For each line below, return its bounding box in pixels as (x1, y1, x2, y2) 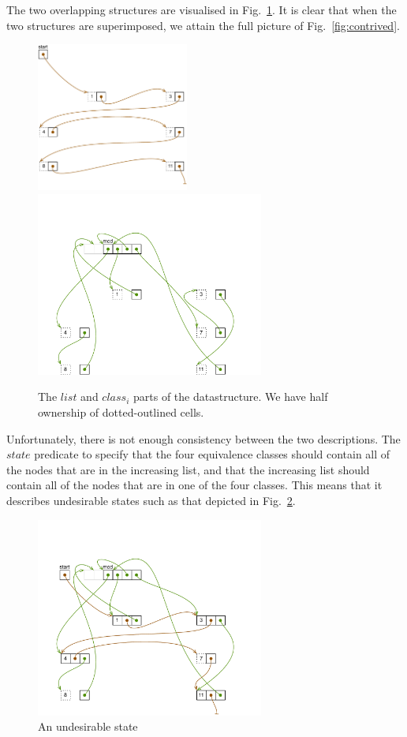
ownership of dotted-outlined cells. (38, 403, 204, 420)
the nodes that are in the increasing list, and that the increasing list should (6, 461, 370, 477)
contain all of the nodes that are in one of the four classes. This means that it (6, 477, 383, 493)
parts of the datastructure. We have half (133, 388, 328, 405)
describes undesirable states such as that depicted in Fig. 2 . (6, 492, 296, 508)
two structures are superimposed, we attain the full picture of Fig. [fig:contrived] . (6, 17, 400, 33)
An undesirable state (38, 718, 138, 735)
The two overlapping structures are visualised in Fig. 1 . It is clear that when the (6, 2, 397, 17)
